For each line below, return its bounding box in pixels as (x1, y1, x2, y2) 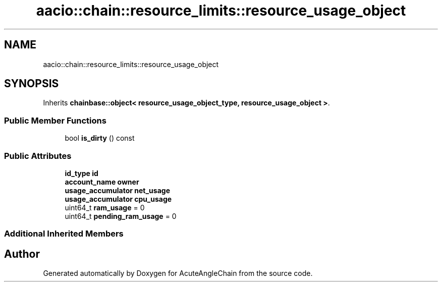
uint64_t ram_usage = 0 (65, 203, 145, 212)
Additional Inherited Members (4, 228, 124, 239)
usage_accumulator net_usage (65, 186, 170, 195)
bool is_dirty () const (65, 134, 135, 143)
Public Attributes (4, 150, 72, 161)
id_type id (65, 168, 98, 178)
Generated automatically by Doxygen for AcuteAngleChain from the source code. (43, 269, 313, 278)
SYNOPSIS (4, 77, 59, 90)
